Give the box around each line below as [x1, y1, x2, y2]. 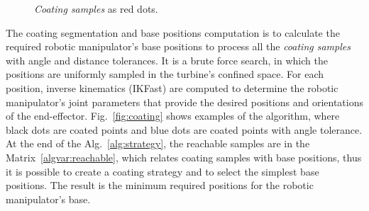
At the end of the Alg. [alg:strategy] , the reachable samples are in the [6, 136, 310, 151]
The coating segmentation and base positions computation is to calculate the [6, 25, 340, 40]
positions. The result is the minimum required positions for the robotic [6, 178, 314, 193]
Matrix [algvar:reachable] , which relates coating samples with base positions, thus [6, 149, 362, 164]
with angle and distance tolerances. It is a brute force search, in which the [6, 52, 328, 67]
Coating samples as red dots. [34, 1, 158, 16]
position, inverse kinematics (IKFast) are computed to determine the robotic [6, 80, 338, 95]
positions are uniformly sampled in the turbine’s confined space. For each [6, 67, 324, 81]
